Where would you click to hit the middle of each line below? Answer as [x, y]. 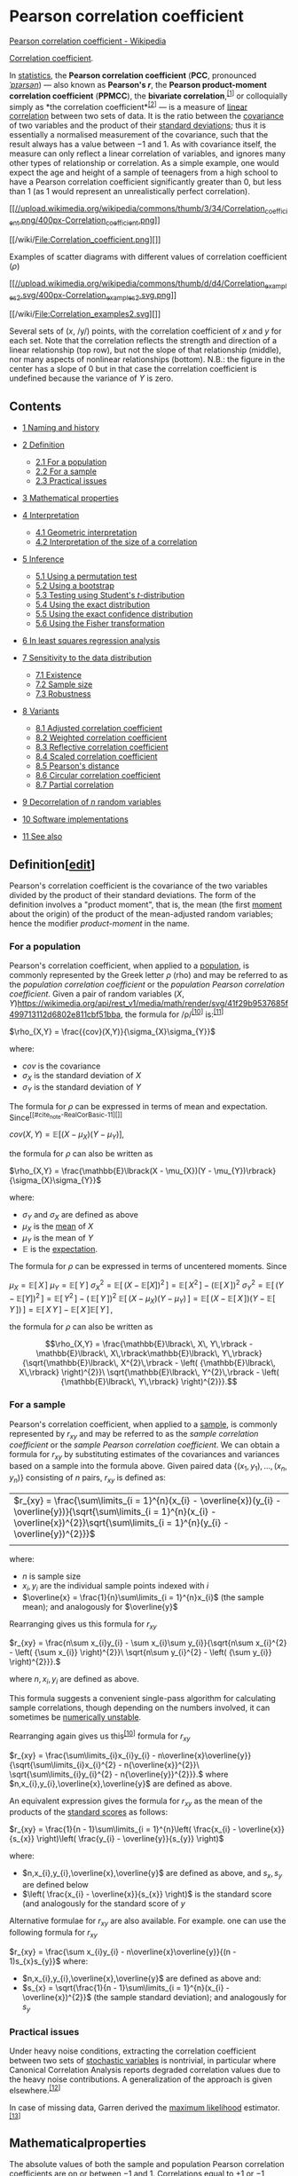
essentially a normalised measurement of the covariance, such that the [139, 135]
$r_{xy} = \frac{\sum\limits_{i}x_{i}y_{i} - [83, 1755]
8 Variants [40, 711]
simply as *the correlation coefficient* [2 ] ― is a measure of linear [129, 106]
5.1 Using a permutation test [86, 576]
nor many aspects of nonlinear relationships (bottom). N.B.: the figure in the [147, 359]
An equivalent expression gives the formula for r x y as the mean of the [136, 1802]
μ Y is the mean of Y [58, 1238]
